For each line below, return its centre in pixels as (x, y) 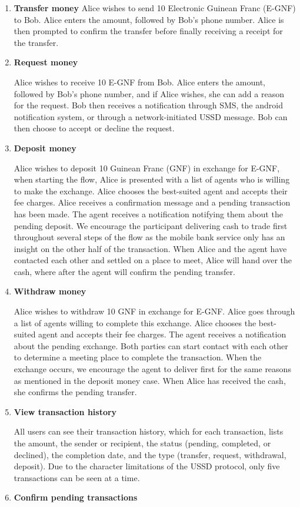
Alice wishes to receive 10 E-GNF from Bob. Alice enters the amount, (139, 82)
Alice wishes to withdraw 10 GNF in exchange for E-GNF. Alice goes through (154, 311)
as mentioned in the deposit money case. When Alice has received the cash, (150, 380)
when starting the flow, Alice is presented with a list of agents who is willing (152, 179)
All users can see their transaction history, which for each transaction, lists (149, 431)
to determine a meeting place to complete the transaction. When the (138, 357)
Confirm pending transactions (76, 497)
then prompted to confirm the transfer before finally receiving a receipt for (148, 31)
